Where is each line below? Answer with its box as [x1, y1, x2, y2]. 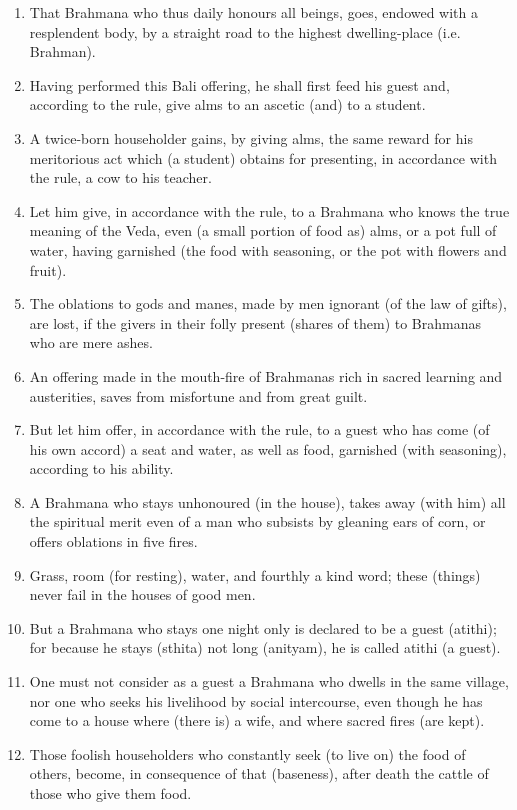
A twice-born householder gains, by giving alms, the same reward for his [29, 127, 473, 148]
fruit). [29, 259, 67, 280]
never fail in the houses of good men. [29, 584, 256, 605]
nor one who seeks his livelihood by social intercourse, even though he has [29, 690, 483, 711]
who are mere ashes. [29, 332, 153, 353]
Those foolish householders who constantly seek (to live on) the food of [29, 743, 466, 764]
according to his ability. [29, 458, 174, 479]
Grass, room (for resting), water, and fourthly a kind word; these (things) [29, 564, 481, 585]
